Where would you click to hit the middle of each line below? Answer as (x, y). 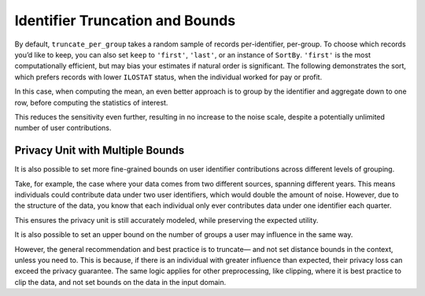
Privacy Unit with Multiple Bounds (100, 151)
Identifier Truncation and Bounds (125, 20)
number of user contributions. (63, 128)
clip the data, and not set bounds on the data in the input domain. (120, 282)
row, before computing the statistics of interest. (91, 102)
